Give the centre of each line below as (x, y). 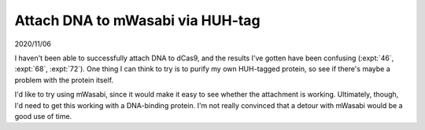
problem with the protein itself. (64, 80)
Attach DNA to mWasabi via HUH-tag (137, 20)
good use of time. (43, 116)
